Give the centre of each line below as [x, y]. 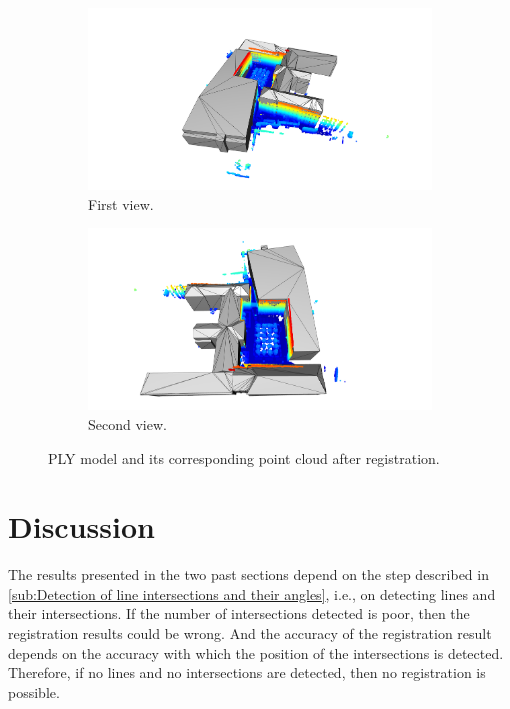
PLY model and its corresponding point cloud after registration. [244, 457]
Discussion [81, 526]
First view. [121, 203]
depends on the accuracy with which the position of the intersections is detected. [256, 652]
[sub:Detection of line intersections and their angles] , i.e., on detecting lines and [252, 593]
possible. [34, 691]
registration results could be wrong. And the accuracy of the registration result [250, 633]
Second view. [127, 423]
